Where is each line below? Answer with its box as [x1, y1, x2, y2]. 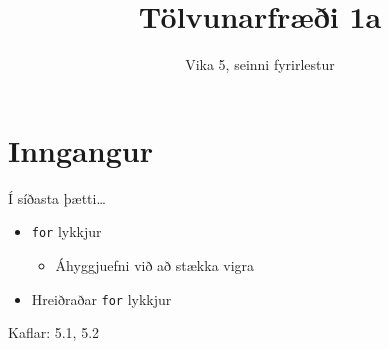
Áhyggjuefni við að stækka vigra [55, 254, 255, 275]
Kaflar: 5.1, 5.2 [8, 322, 100, 343]
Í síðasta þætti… [8, 187, 106, 208]
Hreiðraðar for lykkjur [31, 288, 172, 309]
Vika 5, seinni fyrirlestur [185, 54, 335, 75]
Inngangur [8, 129, 153, 170]
